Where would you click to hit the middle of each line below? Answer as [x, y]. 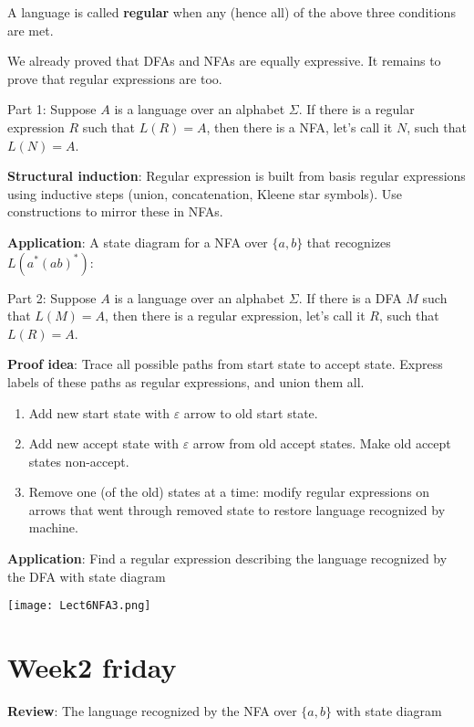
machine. [53, 527]
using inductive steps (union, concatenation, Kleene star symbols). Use [205, 193]
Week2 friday [92, 667]
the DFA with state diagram [87, 576]
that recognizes [349, 242]
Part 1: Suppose [52, 109]
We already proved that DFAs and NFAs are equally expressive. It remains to [224, 61]
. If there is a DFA [350, 297]
